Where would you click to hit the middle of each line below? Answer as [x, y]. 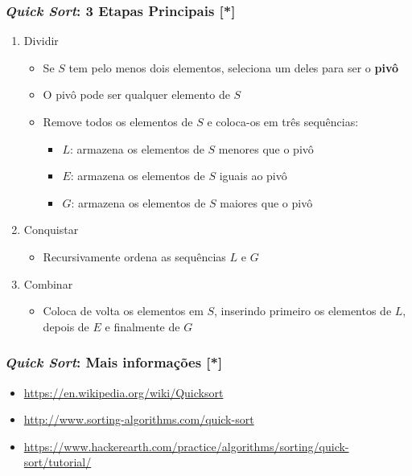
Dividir [41, 41]
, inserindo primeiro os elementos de [303, 311]
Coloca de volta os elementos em [123, 311]
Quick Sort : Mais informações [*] [114, 362]
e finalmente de [142, 326]
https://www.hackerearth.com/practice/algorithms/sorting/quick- [186, 446]
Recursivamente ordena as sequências [134, 256]
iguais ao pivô [253, 176]
